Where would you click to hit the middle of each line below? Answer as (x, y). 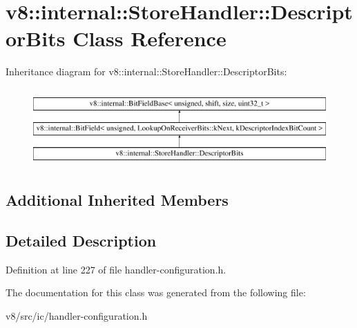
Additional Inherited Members (117, 200)
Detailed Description (81, 241)
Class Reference (149, 38)
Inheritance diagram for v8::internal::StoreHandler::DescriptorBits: (146, 71)
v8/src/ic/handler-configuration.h (77, 316)
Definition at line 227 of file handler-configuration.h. (116, 269)
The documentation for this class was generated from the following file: (156, 292)
